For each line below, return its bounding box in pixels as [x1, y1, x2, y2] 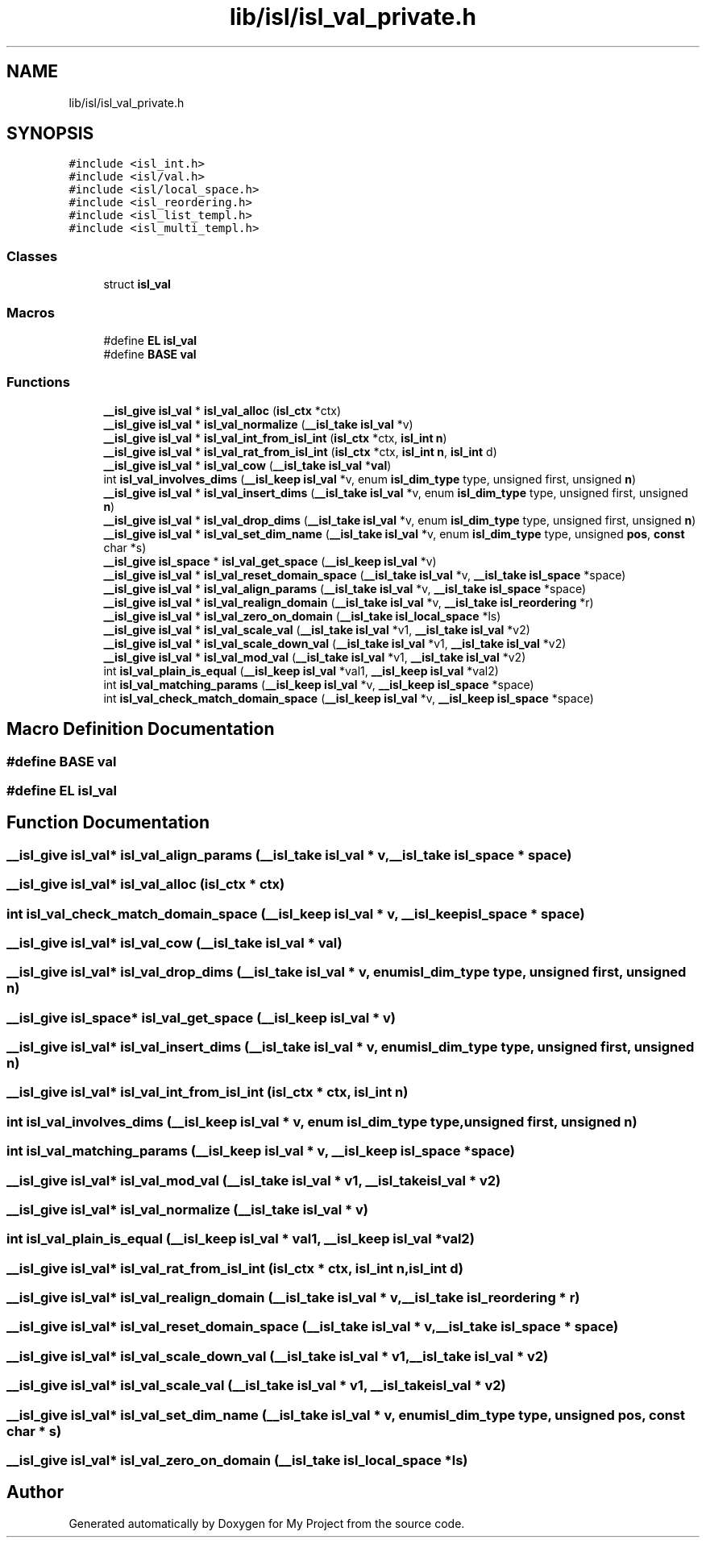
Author [6, 1482, 64, 1503]
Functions [6, 374, 70, 391]
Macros [6, 304, 55, 321]
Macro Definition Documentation [6, 719, 275, 740]
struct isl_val [103, 277, 171, 292]
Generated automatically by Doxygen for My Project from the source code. [69, 1516, 465, 1530]
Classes [6, 247, 58, 264]
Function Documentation [6, 812, 210, 833]
